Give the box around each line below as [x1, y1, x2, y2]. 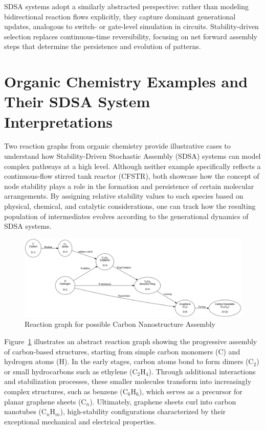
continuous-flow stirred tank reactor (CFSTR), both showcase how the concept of [4, 171, 259, 181]
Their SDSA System [4, 91, 150, 112]
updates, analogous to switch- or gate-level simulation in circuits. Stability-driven [4, 21, 259, 32]
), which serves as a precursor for [139, 386, 242, 396]
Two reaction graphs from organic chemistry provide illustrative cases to [4, 140, 231, 151]
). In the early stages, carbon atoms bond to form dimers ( [64, 356, 249, 367]
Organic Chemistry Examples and [4, 71, 248, 92]
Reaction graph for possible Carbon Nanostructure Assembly [25, 319, 215, 329]
